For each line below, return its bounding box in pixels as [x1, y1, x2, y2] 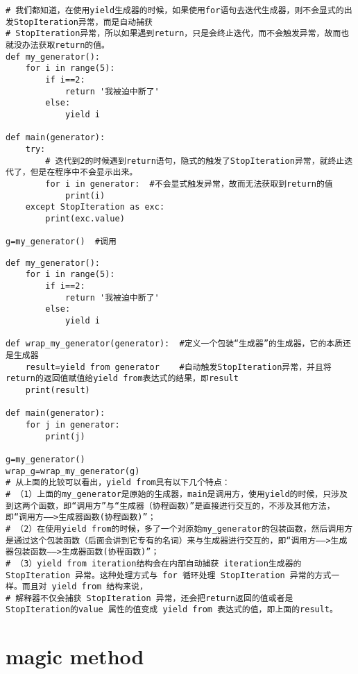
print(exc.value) [45, 213, 125, 224]
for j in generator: [25, 419, 120, 430]
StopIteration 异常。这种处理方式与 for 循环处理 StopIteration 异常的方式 [6, 570, 332, 580]
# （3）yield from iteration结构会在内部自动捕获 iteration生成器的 [6, 558, 302, 568]
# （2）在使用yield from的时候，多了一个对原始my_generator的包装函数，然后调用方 [6, 523, 353, 534]
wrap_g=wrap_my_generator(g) [6, 466, 140, 476]
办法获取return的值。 [22, 40, 110, 50]
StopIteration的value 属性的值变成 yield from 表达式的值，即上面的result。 [6, 605, 338, 615]
